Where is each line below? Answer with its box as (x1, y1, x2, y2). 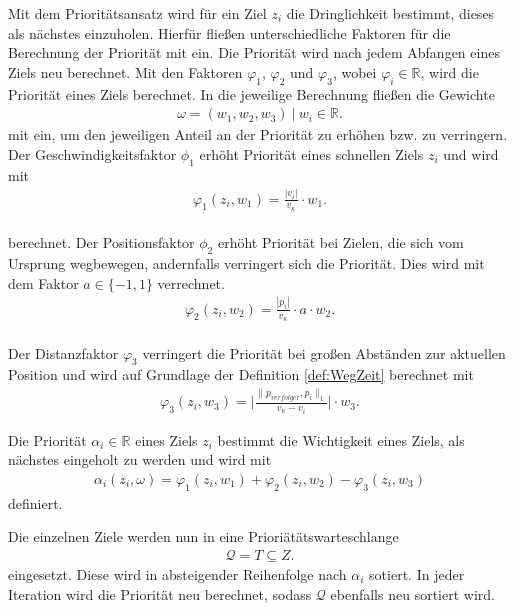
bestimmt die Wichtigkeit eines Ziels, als (217, 429, 465, 450)
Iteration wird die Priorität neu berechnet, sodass (8, 583, 312, 604)
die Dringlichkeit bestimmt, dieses (286, 3, 495, 23)
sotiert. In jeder (369, 563, 465, 584)
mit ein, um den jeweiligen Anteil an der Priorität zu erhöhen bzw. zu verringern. (8, 124, 508, 145)
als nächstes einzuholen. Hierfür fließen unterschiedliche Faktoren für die (8, 22, 451, 43)
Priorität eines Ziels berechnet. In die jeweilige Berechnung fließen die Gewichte (8, 83, 495, 104)
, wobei (332, 61, 377, 82)
